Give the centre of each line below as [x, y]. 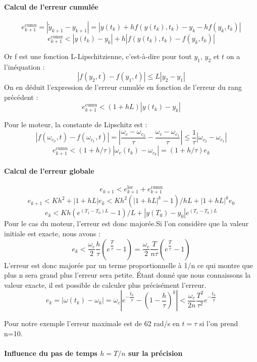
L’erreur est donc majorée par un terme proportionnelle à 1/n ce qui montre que [128, 265]
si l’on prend [219, 323]
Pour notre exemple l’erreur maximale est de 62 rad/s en [92, 323]
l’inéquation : [24, 66]
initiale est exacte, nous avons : [52, 234]
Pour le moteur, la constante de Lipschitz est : [76, 124]
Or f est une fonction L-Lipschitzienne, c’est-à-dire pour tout [98, 56]
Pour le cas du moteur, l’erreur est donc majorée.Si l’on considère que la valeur [126, 223]
